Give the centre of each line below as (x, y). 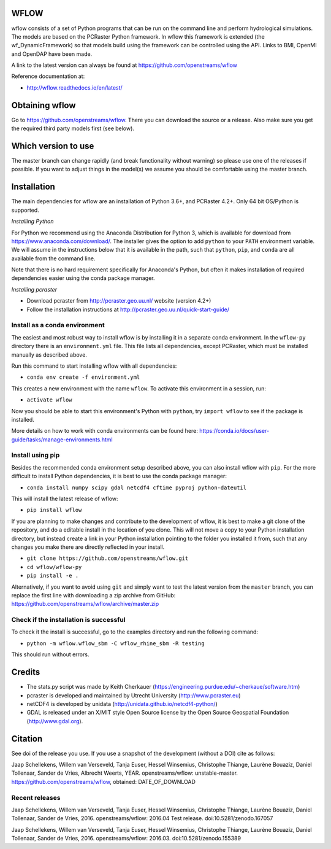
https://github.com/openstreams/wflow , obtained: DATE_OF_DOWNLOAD (104, 781)
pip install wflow (54, 510)
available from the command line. (53, 258)
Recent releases (36, 797)
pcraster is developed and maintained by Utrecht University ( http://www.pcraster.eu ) (134, 695)
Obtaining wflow (44, 105)
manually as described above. (49, 355)
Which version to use (53, 146)
